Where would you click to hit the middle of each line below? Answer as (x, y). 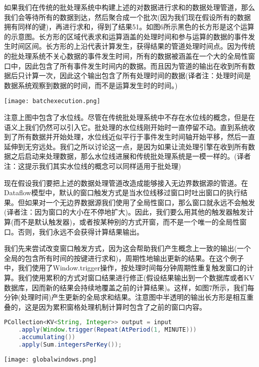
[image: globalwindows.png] (51, 359)
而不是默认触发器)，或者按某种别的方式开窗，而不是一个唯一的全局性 (127, 221)
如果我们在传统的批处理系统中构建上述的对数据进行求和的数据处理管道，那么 (129, 7)
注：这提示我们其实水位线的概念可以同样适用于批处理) (93, 166)
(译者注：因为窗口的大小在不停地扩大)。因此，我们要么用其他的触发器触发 (125, 212)
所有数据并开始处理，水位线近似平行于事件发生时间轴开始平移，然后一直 (136, 137)
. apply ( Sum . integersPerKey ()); (70, 344)
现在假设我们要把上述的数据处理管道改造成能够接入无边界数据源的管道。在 (126, 183)
